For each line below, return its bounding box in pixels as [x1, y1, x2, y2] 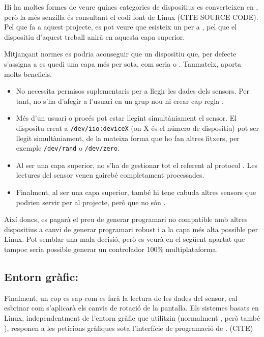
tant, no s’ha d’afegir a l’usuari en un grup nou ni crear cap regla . [16, 95, 224, 106]
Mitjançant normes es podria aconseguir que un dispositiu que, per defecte [4, 48, 237, 59]
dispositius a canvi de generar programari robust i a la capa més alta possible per [4, 223, 258, 234]
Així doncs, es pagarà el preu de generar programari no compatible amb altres [4, 214, 248, 224]
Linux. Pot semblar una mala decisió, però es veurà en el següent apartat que [4, 234, 245, 244]
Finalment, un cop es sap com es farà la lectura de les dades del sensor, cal [4, 292, 238, 303]
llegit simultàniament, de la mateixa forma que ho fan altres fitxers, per [16, 132, 240, 143]
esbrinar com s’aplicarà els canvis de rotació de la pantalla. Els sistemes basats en [4, 302, 259, 313]
